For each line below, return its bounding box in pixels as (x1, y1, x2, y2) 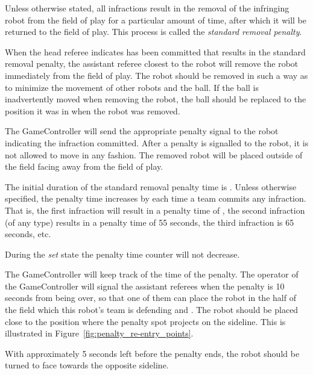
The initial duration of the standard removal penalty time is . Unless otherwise (5, 180, 297, 193)
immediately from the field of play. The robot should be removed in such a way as (5, 69, 308, 81)
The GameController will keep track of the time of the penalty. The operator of (5, 268, 299, 280)
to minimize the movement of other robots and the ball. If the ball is (5, 81, 259, 93)
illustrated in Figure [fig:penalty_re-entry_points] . (5, 327, 194, 339)
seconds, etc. (5, 228, 51, 240)
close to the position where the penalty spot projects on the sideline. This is (5, 315, 286, 327)
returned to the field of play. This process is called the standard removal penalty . (5, 25, 302, 38)
